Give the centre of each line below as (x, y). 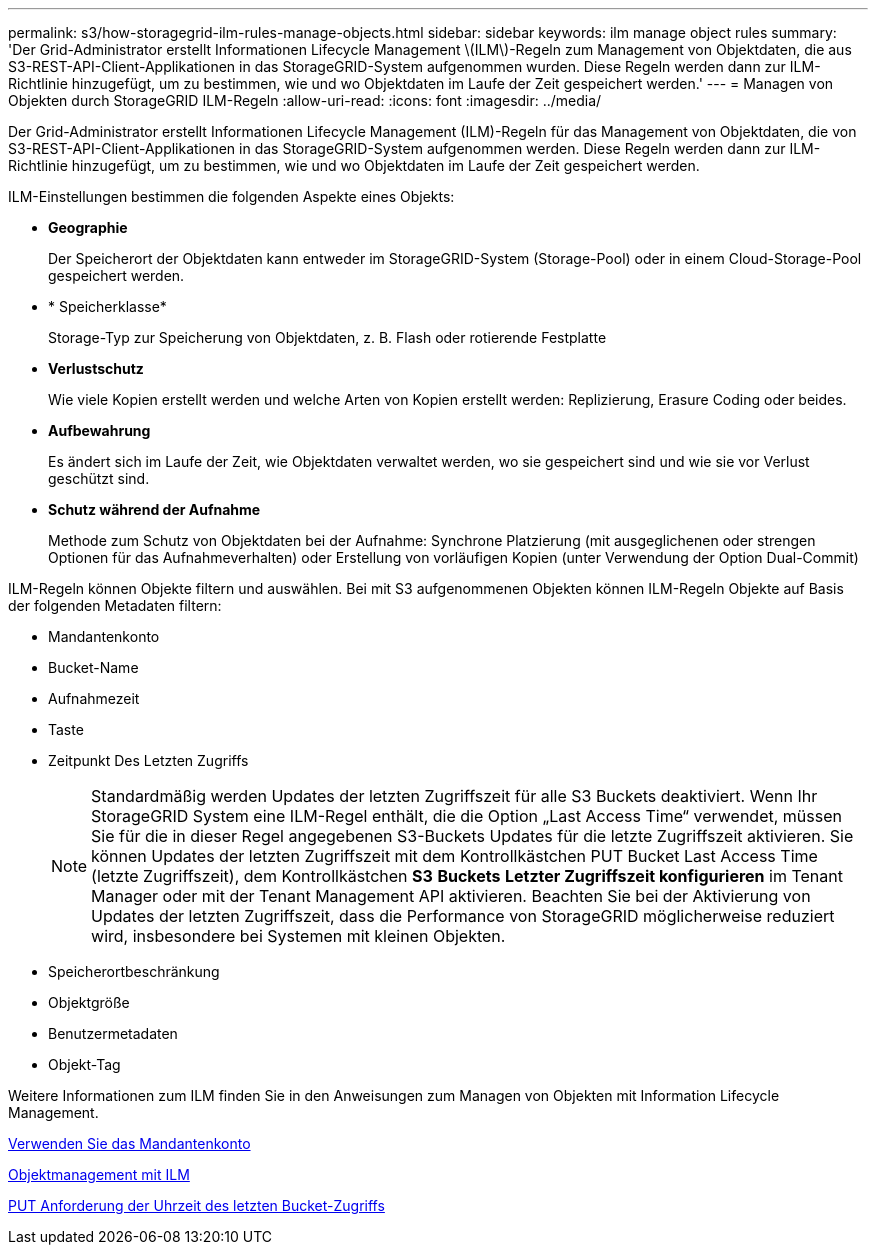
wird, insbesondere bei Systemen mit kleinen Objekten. (298, 936)
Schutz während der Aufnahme (154, 509)
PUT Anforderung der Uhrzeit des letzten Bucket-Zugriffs (196, 1205)
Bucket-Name (93, 667)
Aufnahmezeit (94, 698)
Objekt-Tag (84, 1064)
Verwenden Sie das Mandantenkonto (129, 1143)
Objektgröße (89, 1002)
